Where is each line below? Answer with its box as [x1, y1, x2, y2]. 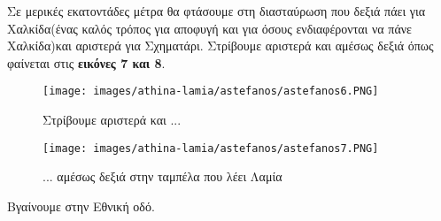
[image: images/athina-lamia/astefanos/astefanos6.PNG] [43, 85, 379, 98]
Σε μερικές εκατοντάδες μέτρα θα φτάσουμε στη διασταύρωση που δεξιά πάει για [7, 2, 426, 19]
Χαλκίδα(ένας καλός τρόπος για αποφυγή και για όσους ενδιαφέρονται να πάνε [7, 19, 412, 37]
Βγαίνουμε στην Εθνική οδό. [7, 196, 155, 215]
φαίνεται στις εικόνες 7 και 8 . [7, 53, 166, 72]
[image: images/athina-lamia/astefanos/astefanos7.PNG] [43, 141, 379, 155]
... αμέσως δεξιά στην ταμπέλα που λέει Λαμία [43, 167, 282, 186]
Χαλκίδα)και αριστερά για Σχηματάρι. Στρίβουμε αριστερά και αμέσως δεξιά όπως [7, 36, 434, 55]
